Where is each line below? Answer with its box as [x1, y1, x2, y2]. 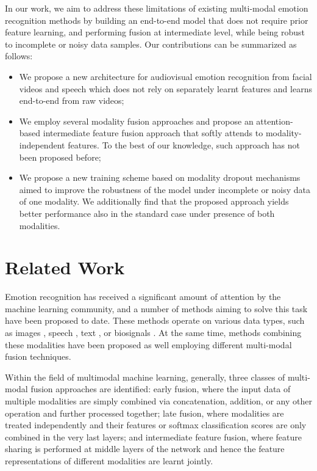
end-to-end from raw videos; [19, 94, 124, 107]
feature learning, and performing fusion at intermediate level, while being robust [5, 26, 305, 38]
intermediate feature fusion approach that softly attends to [43, 126, 263, 139]
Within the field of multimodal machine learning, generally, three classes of [5, 370, 285, 383]
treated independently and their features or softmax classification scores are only [5, 418, 307, 431]
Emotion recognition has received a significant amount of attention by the [5, 290, 281, 303]
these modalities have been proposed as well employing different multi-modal [5, 338, 292, 351]
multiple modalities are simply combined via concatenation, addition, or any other [5, 394, 312, 407]
